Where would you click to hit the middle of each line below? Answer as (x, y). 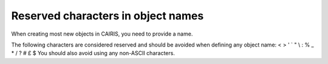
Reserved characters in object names (108, 16)
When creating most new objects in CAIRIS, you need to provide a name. (102, 34)
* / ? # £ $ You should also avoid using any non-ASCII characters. (93, 53)
